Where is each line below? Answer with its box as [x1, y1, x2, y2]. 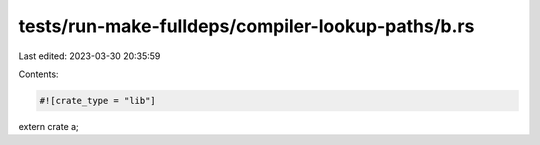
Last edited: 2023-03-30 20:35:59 [18, 50, 161, 62]
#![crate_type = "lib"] [39, 95, 157, 106]
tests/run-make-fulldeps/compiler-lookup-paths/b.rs [18, 15, 475, 37]
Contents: [18, 68, 59, 80]
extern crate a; [18, 120, 79, 132]
